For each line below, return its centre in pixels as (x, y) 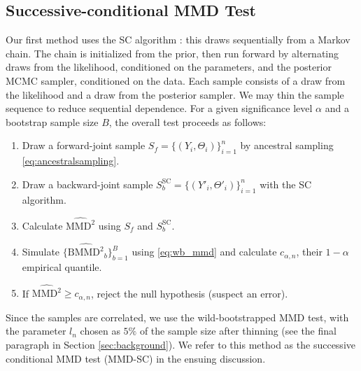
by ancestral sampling (287, 145)
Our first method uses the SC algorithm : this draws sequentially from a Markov (178, 40)
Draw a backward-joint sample (87, 184)
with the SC (286, 184)
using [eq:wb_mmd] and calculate (204, 252)
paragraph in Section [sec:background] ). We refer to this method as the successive (180, 344)
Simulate (41, 252)
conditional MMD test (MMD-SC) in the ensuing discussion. (136, 358)
